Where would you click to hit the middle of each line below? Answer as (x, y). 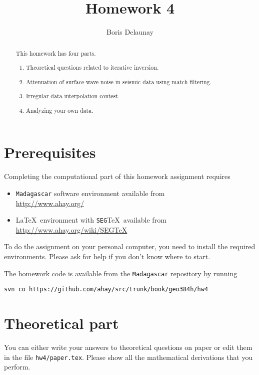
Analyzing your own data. (60, 110)
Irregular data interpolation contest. (73, 96)
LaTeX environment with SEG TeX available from (91, 220)
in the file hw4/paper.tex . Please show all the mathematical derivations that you (128, 357)
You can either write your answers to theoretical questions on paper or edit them (128, 347)
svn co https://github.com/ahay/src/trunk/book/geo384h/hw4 (106, 290)
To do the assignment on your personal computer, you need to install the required (130, 246)
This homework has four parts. (56, 53)
